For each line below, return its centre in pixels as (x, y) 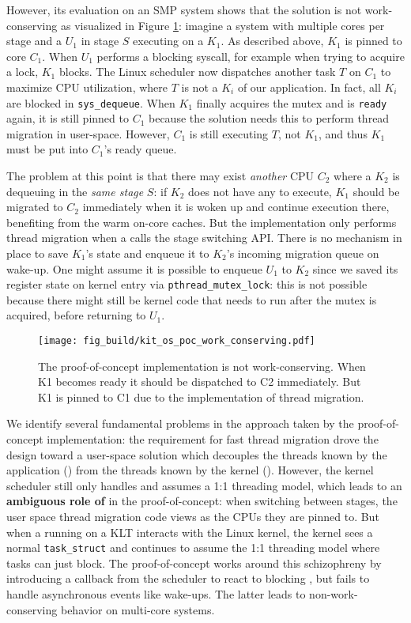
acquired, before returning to (76, 315)
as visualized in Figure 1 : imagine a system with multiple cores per (222, 25)
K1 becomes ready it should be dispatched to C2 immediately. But (200, 381)
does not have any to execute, (260, 191)
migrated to (35, 207)
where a (353, 176)
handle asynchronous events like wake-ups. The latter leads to (156, 594)
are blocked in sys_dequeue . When (91, 102)
